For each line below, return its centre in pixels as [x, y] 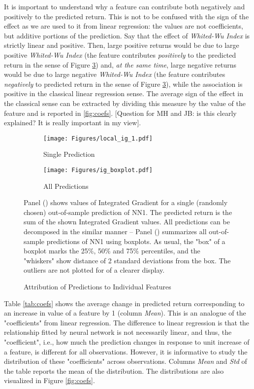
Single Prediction [69, 154]
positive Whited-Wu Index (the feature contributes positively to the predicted [120, 54]
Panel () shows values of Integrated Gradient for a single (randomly [126, 202]
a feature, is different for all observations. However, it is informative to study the [126, 351]
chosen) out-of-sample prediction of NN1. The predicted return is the [128, 212]
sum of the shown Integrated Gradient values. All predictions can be [127, 222]
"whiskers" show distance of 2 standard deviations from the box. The [127, 260]
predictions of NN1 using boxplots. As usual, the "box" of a [136, 241]
